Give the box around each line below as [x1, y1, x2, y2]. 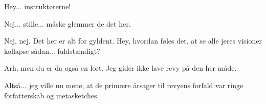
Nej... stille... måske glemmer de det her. [4, 18, 131, 29]
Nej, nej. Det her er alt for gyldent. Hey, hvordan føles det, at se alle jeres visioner [4, 35, 262, 46]
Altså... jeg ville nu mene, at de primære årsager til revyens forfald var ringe [4, 79, 243, 90]
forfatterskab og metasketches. [4, 90, 99, 100]
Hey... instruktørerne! [4, 1, 71, 11]
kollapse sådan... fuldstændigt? [4, 45, 100, 56]
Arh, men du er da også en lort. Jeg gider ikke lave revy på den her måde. [4, 63, 237, 73]
